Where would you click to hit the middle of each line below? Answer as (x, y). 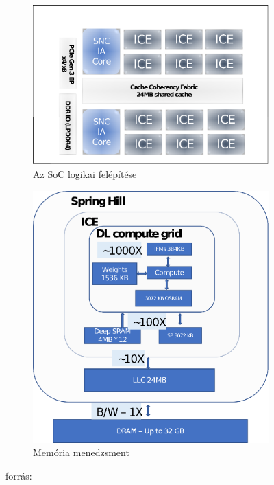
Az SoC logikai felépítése (85, 174)
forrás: (19, 476)
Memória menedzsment (81, 452)
